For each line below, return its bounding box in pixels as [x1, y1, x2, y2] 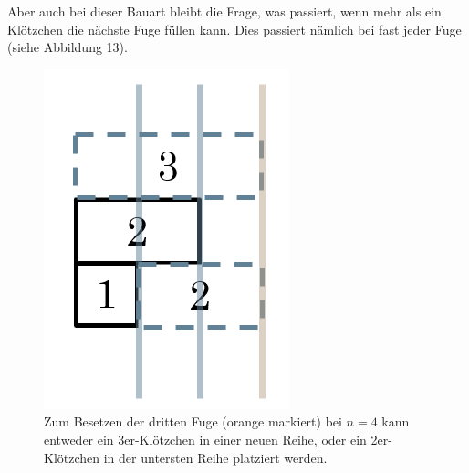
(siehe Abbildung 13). [7, 37, 128, 57]
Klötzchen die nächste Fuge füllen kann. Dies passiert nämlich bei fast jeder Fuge [7, 19, 462, 38]
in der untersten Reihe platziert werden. [103, 447, 328, 467]
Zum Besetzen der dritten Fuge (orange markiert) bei [44, 412, 342, 431]
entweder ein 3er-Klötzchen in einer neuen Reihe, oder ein [44, 429, 367, 448]
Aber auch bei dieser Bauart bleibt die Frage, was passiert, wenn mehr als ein [7, 2, 442, 20]
